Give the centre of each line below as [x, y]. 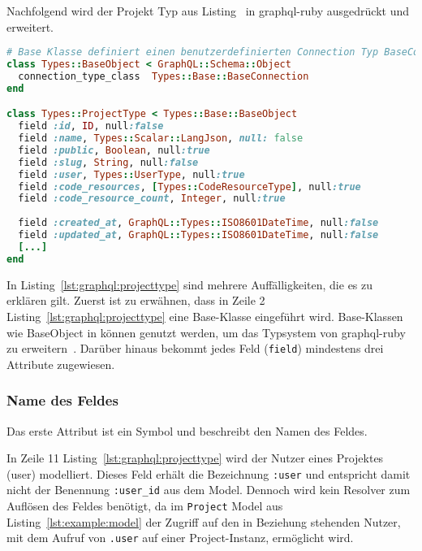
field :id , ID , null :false [91, 126]
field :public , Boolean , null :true [114, 150]
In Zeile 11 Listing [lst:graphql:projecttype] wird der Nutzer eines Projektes [195, 458]
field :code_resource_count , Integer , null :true [152, 199]
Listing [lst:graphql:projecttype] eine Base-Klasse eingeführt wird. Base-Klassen [205, 316]
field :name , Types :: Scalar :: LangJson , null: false [161, 139]
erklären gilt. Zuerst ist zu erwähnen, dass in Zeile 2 [136, 300]
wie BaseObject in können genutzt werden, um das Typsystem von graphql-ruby [206, 332]
